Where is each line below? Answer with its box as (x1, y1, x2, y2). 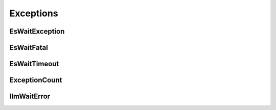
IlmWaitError (9, 92, 51, 101)
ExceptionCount (9, 76, 62, 85)
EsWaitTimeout (9, 60, 59, 68)
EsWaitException (9, 27, 65, 36)
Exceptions (9, 8, 58, 19)
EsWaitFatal (9, 43, 48, 52)
